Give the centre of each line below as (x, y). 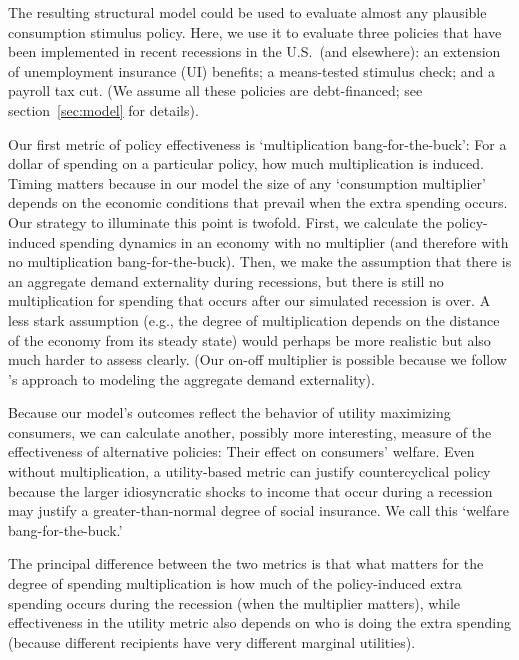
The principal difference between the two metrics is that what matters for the (246, 563)
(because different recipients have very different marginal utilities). (212, 641)
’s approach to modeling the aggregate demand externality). (191, 378)
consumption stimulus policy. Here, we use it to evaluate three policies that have (255, 31)
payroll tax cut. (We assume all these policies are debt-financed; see (215, 90)
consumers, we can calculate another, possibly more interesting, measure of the (250, 431)
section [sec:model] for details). (103, 109)
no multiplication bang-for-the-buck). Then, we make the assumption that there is (260, 261)
